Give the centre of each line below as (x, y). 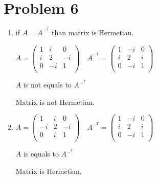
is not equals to (47, 84)
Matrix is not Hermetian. (55, 102)
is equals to (41, 154)
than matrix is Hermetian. (93, 32)
